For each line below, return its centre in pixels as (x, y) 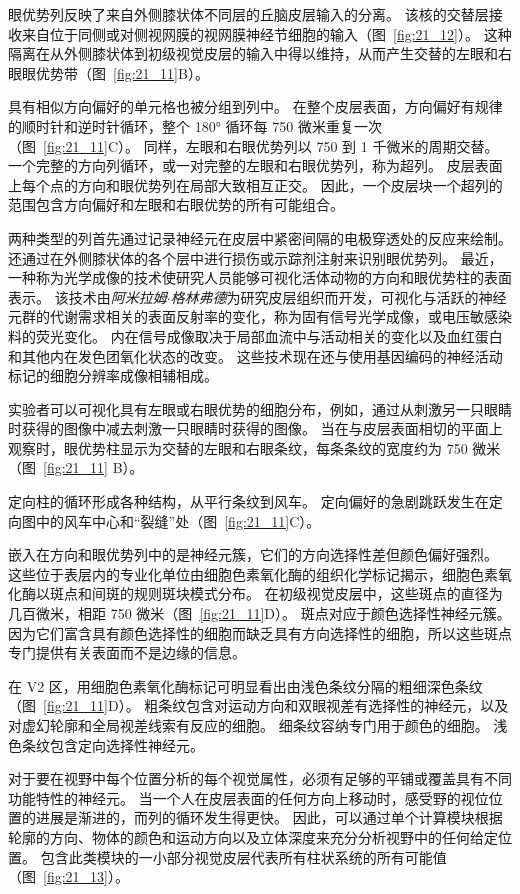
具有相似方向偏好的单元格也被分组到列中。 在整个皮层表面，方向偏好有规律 (255, 106)
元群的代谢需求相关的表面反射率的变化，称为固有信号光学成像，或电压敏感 (253, 316)
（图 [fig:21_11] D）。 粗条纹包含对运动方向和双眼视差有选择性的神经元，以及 (258, 705)
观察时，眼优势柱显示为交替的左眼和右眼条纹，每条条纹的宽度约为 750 (238, 447)
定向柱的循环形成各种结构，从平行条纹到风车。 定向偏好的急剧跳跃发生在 (248, 501)
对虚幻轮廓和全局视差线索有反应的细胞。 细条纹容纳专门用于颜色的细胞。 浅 (258, 725)
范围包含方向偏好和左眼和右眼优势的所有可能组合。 (176, 204)
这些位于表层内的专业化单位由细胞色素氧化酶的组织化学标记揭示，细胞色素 (253, 573)
